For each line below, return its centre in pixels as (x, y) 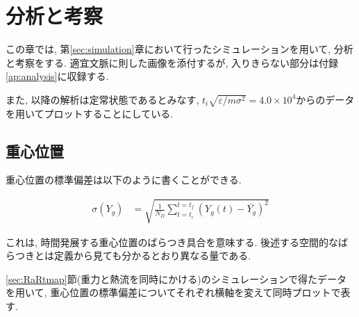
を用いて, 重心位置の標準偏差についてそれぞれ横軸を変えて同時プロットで (173, 292)
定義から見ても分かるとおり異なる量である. (152, 255)
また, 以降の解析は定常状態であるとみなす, (102, 99)
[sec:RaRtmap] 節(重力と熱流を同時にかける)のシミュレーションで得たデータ (176, 278)
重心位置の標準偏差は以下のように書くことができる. (124, 180)
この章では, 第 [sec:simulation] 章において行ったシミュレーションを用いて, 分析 (179, 49)
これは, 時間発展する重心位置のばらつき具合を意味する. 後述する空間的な (172, 242)
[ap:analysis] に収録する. (57, 76)
